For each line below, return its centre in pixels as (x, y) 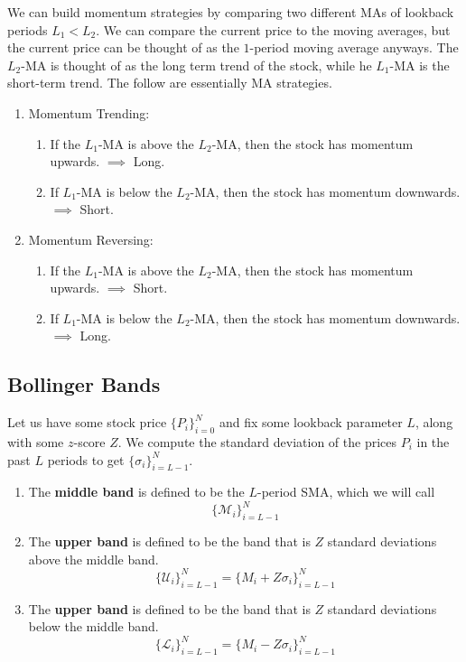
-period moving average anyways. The (354, 47)
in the (433, 441)
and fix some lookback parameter (311, 422)
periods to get (86, 459)
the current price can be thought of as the (123, 47)
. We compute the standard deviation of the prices (257, 441)
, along (434, 422)
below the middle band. (93, 626)
